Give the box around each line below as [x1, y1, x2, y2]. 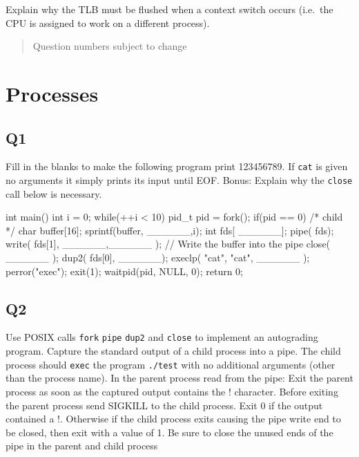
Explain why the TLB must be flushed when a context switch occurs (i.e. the [6, 2, 333, 16]
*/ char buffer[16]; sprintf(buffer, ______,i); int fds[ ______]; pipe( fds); [6, 223, 334, 237]
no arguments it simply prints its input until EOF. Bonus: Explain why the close [6, 173, 353, 187]
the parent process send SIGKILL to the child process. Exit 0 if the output [6, 398, 323, 412]
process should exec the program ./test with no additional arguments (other [6, 357, 336, 371]
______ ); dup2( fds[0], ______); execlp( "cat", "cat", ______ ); [6, 250, 310, 265]
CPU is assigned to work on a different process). [6, 15, 210, 30]
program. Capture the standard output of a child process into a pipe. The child [6, 344, 341, 358]
